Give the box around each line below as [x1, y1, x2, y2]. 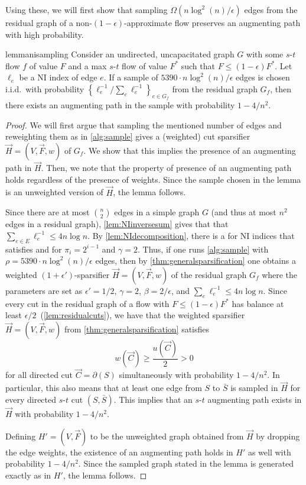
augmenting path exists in [207, 393, 302, 405]
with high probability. [5, 28, 84, 40]
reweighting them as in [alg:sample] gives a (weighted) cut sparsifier [5, 130, 250, 143]
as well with [248, 445, 291, 458]
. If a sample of [103, 71, 158, 83]
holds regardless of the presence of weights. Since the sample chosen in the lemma [5, 173, 301, 185]
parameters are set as [5, 284, 83, 296]
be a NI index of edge [19, 71, 97, 83]
